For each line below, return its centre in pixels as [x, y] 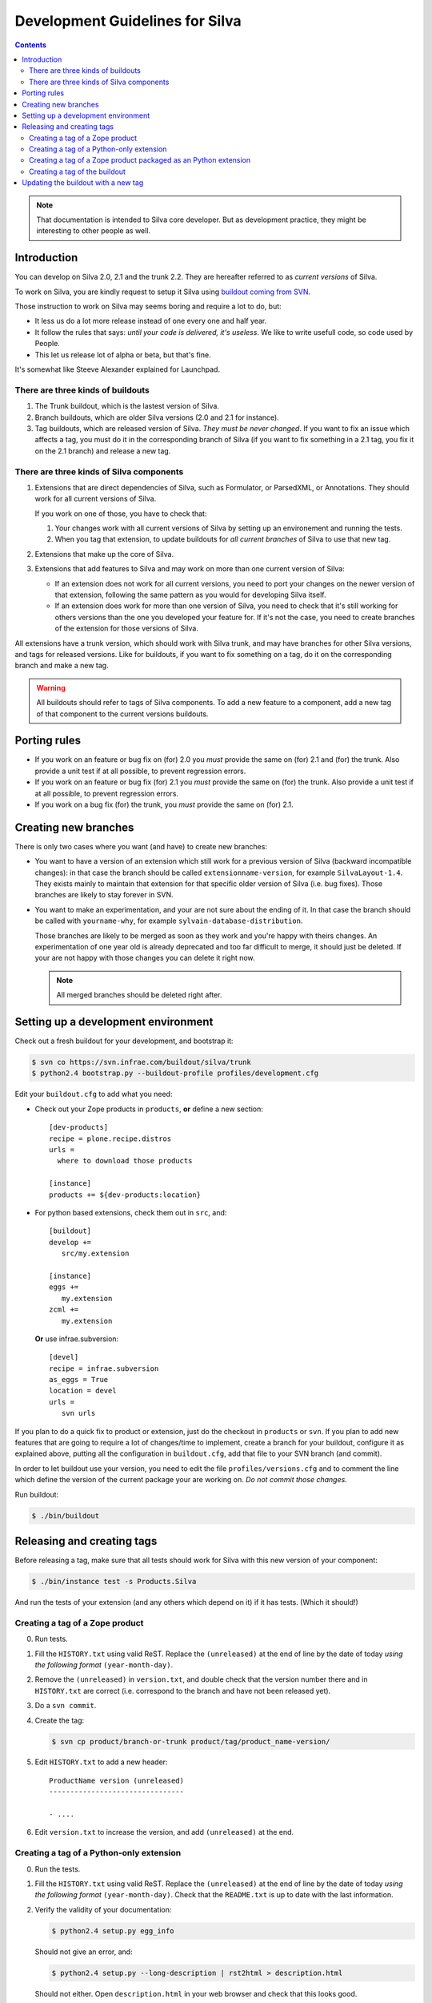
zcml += [64, 1310]
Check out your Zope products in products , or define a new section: [149, 1109]
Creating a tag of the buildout [77, 171]
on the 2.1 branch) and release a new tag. [103, 451]
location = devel [83, 1391]
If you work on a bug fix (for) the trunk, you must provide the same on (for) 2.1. [164, 804]
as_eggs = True [79, 1380]
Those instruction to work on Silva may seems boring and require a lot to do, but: [148, 306]
